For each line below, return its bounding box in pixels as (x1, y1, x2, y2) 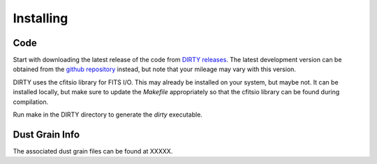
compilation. (13, 98, 49, 106)
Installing (13, 10, 68, 26)
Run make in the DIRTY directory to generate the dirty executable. (13, 110, 202, 119)
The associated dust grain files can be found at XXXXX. (13, 147, 173, 155)
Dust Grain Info (13, 128, 80, 140)
